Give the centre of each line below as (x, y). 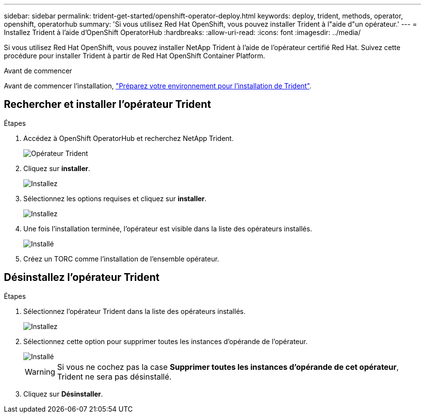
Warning (40, 372)
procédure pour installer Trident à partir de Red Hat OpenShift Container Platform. (135, 56)
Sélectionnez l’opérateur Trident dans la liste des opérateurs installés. (134, 311)
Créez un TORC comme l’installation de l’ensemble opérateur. (121, 259)
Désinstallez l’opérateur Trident (82, 278)
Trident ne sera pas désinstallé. (114, 376)
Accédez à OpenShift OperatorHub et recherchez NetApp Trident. (129, 138)
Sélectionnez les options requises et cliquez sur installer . (115, 198)
